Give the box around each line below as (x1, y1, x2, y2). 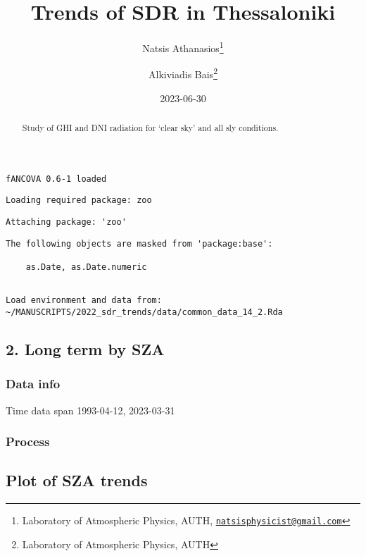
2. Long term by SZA (6, 338, 165, 359)
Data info (6, 375, 61, 393)
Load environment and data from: (6, 295, 162, 306)
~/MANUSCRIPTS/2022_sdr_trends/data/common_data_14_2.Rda (6, 307, 283, 317)
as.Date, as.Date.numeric (25, 261, 147, 272)
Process (6, 433, 50, 450)
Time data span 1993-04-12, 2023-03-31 (6, 402, 175, 417)
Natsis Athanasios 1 (142, 39, 224, 55)
